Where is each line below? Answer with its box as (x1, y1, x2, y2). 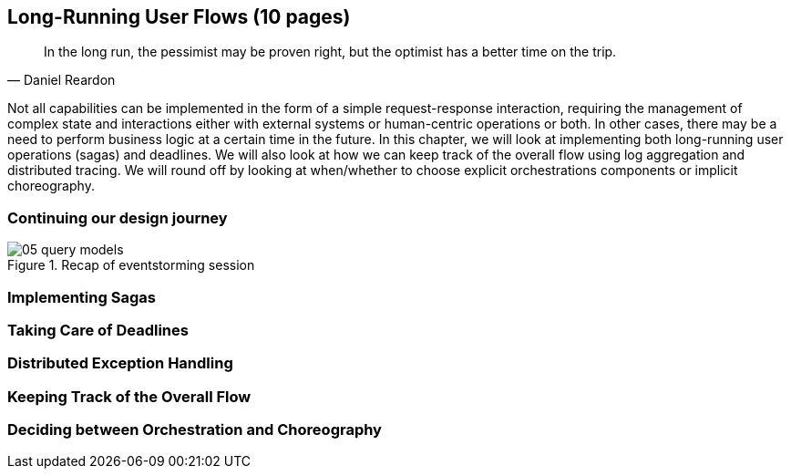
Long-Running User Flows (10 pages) (7, 5, 351, 28)
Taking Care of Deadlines (7, 320, 189, 339)
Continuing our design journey (7, 208, 228, 227)
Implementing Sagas (7, 287, 156, 306)
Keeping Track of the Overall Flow (7, 387, 252, 406)
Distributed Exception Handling (7, 354, 233, 373)
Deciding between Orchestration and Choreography (7, 420, 382, 440)
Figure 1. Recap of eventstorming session (7, 257, 255, 274)
